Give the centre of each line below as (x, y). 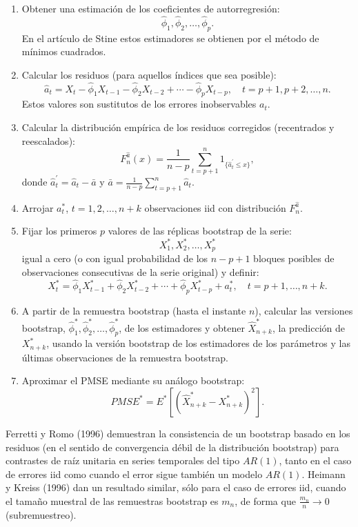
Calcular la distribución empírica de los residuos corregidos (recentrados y (178, 127)
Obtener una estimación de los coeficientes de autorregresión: (151, 8)
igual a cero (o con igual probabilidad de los (115, 258)
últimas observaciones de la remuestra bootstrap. (125, 357)
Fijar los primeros (59, 231)
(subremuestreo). (41, 514)
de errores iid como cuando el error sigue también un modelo (134, 474)
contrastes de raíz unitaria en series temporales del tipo (123, 460)
